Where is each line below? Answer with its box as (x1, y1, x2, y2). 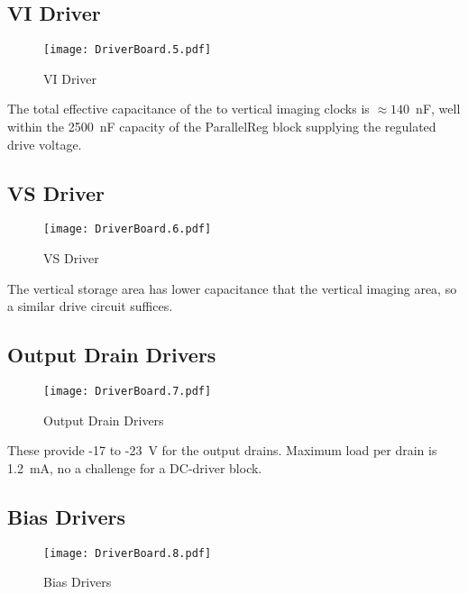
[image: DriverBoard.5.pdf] (43, 43, 212, 57)
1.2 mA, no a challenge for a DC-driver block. (7, 458, 262, 477)
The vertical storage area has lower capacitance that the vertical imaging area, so (7, 279, 457, 297)
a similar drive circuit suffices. (7, 297, 173, 315)
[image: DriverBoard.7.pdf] (43, 385, 212, 398)
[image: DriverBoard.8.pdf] (43, 546, 212, 560)
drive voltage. (7, 134, 82, 153)
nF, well (416, 99, 461, 118)
